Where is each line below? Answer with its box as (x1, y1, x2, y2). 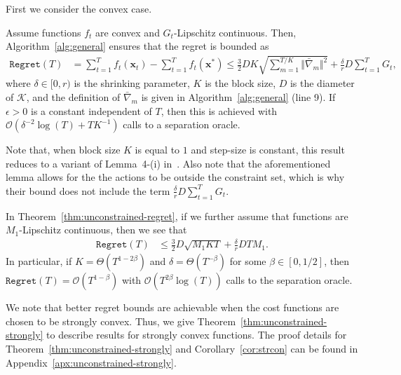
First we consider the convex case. (6, 1, 152, 15)
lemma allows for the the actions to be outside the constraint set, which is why (6, 170, 345, 184)
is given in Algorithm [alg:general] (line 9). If (141, 89, 336, 104)
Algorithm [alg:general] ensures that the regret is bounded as (6, 39, 269, 53)
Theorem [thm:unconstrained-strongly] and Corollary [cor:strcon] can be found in (6, 341, 358, 356)
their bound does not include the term (6, 183, 170, 198)
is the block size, (205, 76, 276, 90)
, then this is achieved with (161, 103, 278, 118)
